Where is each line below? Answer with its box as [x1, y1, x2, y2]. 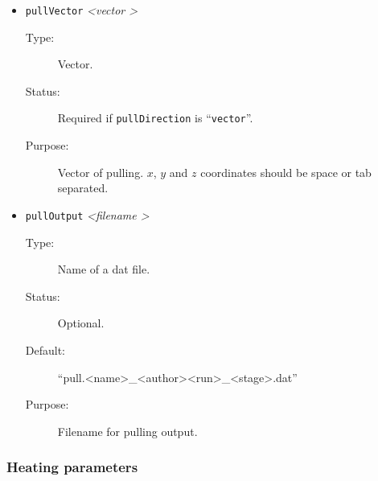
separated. [57, 179, 109, 196]
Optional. [57, 314, 105, 331]
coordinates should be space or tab [200, 163, 372, 180]
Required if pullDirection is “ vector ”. [57, 109, 253, 126]
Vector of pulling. [57, 163, 144, 180]
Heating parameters [6, 457, 138, 477]
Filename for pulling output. [57, 422, 198, 439]
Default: [25, 341, 66, 358]
